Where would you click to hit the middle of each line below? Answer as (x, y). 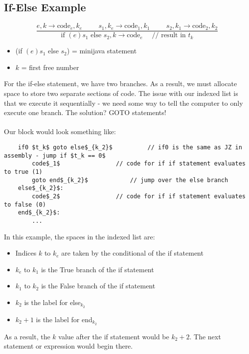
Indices (26, 253)
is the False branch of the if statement (98, 286)
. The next (205, 336)
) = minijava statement (102, 51)
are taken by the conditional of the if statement (132, 253)
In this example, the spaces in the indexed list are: (79, 236)
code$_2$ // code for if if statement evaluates (139, 196)
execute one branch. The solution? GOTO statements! (85, 112)
